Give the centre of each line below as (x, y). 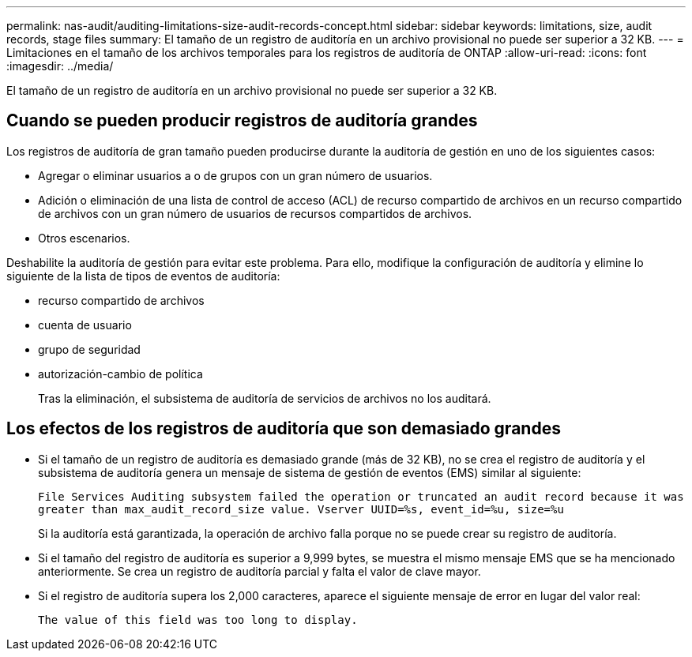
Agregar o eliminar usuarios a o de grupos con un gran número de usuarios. (235, 175)
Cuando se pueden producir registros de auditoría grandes (242, 121)
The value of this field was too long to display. (198, 619)
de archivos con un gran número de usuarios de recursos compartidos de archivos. (255, 213)
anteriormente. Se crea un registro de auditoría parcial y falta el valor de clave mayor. (259, 571)
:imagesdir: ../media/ (60, 66)
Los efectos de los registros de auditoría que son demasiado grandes (284, 429)
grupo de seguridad (89, 349)
